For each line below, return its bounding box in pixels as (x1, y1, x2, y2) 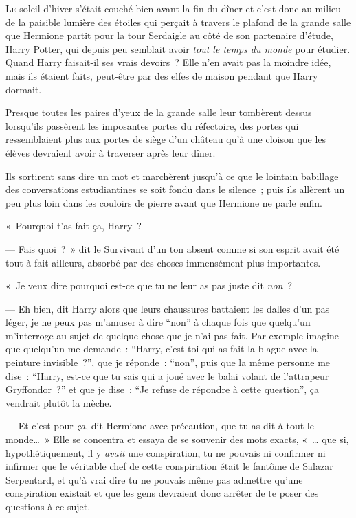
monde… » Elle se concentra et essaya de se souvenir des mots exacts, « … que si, (5, 432, 349, 447)
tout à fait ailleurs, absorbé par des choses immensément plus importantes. (5, 255, 321, 269)
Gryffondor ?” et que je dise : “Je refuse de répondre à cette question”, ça (5, 382, 320, 396)
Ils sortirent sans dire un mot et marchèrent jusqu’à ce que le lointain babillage (5, 168, 339, 183)
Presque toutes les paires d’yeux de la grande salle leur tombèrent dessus (5, 105, 312, 120)
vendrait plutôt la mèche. (5, 395, 112, 409)
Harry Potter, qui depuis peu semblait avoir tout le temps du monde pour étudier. (5, 41, 351, 56)
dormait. (5, 82, 42, 96)
